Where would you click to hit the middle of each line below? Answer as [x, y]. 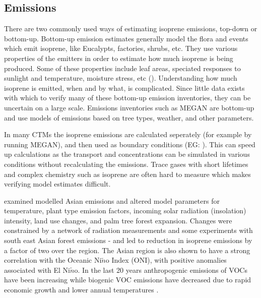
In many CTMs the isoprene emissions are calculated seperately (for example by [128, 134]
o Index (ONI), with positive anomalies [166, 260]
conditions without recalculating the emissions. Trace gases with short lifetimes [126, 164]
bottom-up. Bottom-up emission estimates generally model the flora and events [126, 38]
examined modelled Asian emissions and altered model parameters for [112, 200]
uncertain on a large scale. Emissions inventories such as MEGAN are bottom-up [129, 107]
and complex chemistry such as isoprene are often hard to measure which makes [127, 174]
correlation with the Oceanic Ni [53, 260]
